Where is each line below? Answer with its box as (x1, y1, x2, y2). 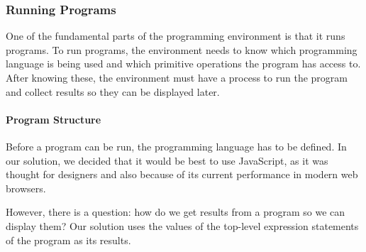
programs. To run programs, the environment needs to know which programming (6, 42, 357, 57)
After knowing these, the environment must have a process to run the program (6, 70, 348, 84)
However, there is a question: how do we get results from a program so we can (6, 204, 345, 219)
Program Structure (6, 111, 101, 126)
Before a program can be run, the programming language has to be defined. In (6, 138, 347, 153)
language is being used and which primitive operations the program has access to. (6, 56, 361, 71)
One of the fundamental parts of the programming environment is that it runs (6, 28, 345, 43)
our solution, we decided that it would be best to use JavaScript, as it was (6, 153, 328, 168)
